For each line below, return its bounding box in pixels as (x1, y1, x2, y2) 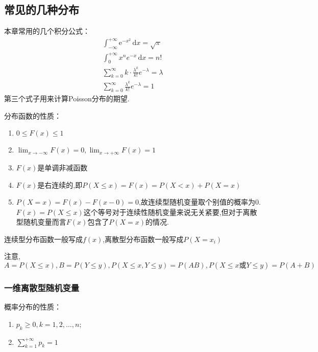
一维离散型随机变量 (4, 281, 80, 294)
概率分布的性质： (4, 301, 61, 312)
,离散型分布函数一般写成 (103, 233, 184, 244)
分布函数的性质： (4, 110, 61, 121)
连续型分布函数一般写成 (4, 233, 83, 244)
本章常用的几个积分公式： (4, 26, 90, 36)
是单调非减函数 (37, 162, 88, 172)
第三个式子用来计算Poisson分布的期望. (4, 93, 130, 104)
